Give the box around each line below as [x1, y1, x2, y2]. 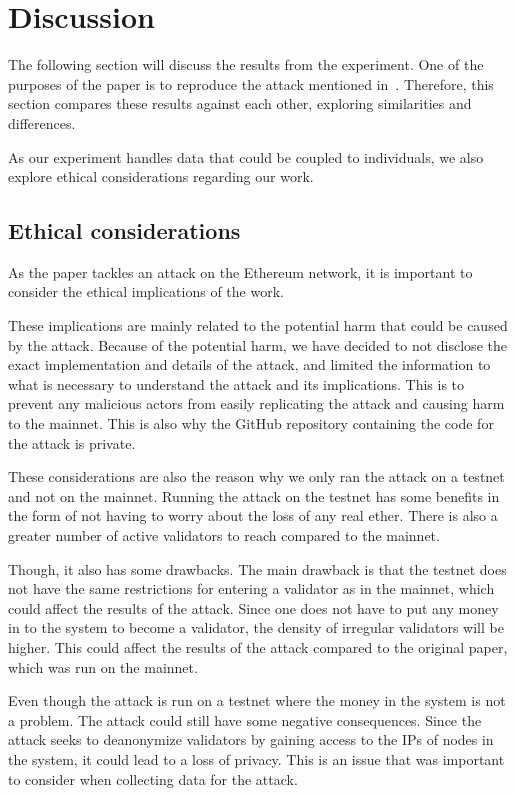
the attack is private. [8, 432, 136, 453]
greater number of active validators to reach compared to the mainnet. [8, 525, 440, 546]
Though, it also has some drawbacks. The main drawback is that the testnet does [8, 558, 507, 579]
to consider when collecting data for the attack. [8, 768, 298, 789]
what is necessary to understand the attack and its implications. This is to [8, 373, 465, 394]
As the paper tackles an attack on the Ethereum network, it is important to [8, 261, 473, 282]
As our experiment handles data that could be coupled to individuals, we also [8, 146, 484, 167]
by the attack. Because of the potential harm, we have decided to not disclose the [8, 334, 507, 355]
